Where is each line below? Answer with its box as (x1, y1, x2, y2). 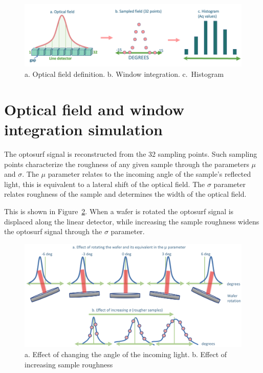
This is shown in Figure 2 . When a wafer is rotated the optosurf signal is (4, 205, 234, 216)
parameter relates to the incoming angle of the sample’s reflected (48, 169, 251, 179)
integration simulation (4, 119, 163, 140)
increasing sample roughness (25, 359, 113, 369)
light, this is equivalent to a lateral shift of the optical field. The (4, 178, 205, 189)
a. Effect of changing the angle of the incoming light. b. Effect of (25, 348, 227, 359)
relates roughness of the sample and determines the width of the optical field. (4, 189, 247, 199)
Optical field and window (4, 98, 184, 119)
